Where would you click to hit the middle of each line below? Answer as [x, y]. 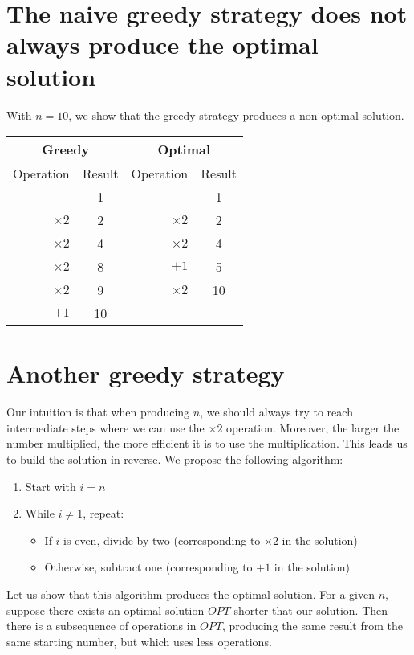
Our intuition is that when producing [98, 412]
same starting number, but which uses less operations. [139, 641]
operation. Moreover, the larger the [313, 427]
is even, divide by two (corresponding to [162, 540]
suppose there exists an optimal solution [106, 610]
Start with [51, 486]
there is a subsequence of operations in [101, 626]
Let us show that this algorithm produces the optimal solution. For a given [191, 594]
